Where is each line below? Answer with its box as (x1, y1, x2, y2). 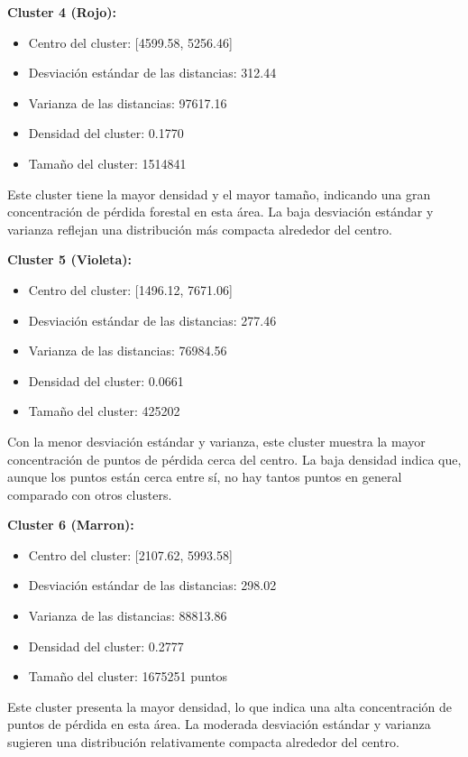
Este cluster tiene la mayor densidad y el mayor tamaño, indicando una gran (7, 184, 431, 203)
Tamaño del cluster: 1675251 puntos (28, 667, 228, 686)
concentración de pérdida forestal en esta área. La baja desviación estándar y (7, 202, 434, 221)
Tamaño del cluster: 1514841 (28, 153, 187, 172)
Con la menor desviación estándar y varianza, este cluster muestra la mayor (7, 431, 426, 450)
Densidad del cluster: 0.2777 (28, 636, 184, 655)
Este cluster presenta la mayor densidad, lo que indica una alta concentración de (7, 697, 452, 715)
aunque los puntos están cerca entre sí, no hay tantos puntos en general (7, 467, 402, 486)
